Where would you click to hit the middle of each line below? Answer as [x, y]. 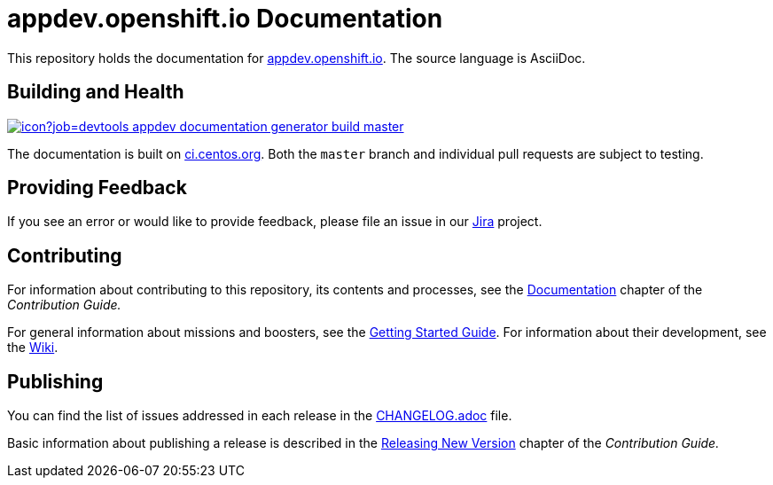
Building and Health [96, 92]
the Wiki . [33, 348]
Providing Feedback [97, 188]
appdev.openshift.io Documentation [225, 19]
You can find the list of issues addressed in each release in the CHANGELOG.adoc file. [260, 416]
